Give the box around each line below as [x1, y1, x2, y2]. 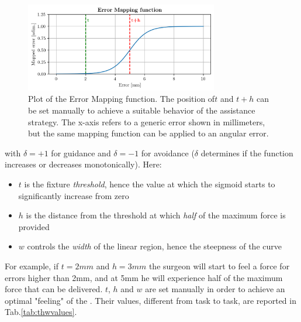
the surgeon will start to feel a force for [148, 260, 290, 272]
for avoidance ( [141, 146, 195, 159]
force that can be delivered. [5, 283, 103, 295]
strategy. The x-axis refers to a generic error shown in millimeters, [28, 115, 265, 128]
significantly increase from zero [18, 189, 129, 201]
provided [18, 220, 50, 232]
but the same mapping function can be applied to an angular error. [28, 127, 269, 139]
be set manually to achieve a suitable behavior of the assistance [28, 104, 255, 117]
